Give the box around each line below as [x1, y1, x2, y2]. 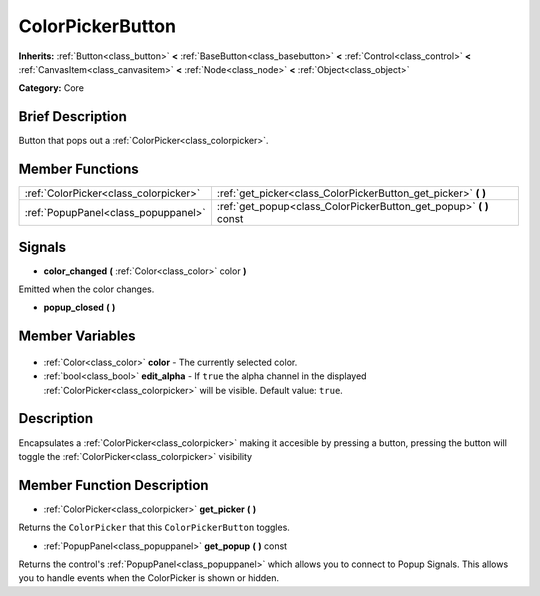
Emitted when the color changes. [18, 283, 155, 295]
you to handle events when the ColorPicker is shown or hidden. [18, 572, 280, 584]
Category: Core [18, 82, 85, 94]
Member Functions [18, 161, 139, 178]
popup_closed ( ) [43, 301, 116, 314]
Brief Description [18, 108, 127, 125]
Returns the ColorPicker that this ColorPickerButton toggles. [18, 521, 290, 534]
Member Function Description [18, 476, 209, 494]
